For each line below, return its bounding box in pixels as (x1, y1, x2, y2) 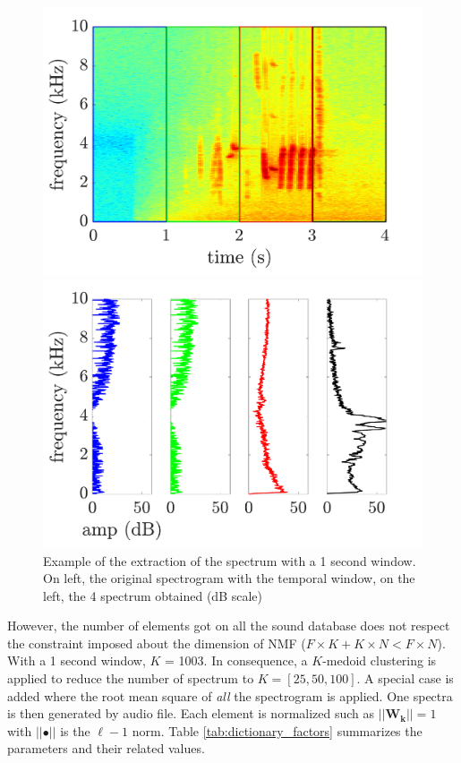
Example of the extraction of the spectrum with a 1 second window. (43, 551, 416, 570)
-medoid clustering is (322, 651, 437, 670)
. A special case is (356, 669, 454, 688)
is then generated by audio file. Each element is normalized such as (7, 704, 375, 723)
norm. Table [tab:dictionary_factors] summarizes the (132, 721, 423, 740)
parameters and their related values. (7, 739, 205, 758)
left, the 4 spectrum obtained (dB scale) (43, 586, 262, 604)
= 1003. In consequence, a (165, 651, 308, 670)
